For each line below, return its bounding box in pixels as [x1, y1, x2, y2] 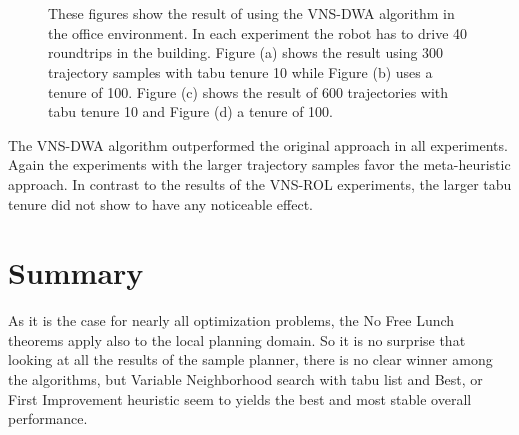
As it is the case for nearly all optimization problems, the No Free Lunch [8, 310, 455, 331]
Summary [8, 252, 144, 293]
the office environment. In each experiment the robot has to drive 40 [48, 22, 468, 43]
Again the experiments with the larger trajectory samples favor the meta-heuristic [8, 154, 511, 175]
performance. [8, 408, 88, 429]
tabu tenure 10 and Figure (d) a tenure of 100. [48, 101, 333, 122]
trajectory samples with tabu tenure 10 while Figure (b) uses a [48, 61, 433, 82]
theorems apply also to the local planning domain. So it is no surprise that [8, 329, 466, 350]
